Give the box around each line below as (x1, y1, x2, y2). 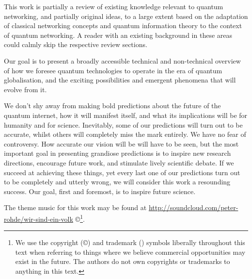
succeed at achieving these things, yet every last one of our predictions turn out (4, 167, 240, 177)
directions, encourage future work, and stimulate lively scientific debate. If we (4, 157, 234, 167)
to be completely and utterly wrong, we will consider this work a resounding (4, 177, 231, 187)
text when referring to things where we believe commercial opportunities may (15, 246, 246, 257)
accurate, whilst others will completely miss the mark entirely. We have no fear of (4, 129, 246, 139)
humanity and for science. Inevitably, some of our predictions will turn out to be (4, 119, 243, 130)
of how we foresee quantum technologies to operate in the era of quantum (4, 65, 222, 75)
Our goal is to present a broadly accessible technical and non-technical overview (4, 55, 241, 66)
